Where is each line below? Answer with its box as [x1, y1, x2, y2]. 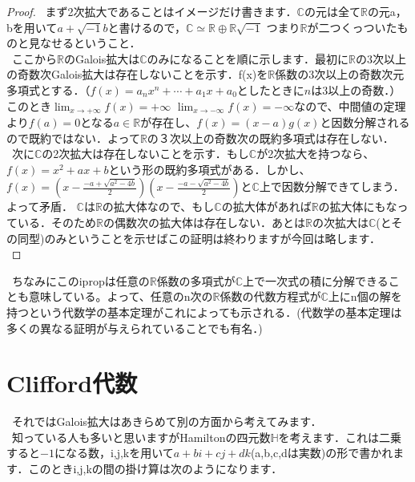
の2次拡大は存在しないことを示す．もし [42, 145, 249, 162]
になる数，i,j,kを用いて [54, 444, 174, 461]
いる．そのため [17, 213, 96, 230]
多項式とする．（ [6, 81, 91, 98]
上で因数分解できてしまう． [259, 178, 405, 195]
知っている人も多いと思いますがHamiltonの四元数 [11, 428, 271, 445]
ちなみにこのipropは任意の [11, 272, 150, 289]
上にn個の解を [328, 288, 402, 305]
